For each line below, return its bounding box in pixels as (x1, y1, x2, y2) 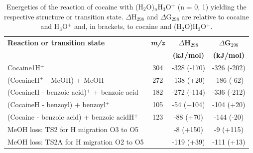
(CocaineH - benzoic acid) (7, 87, 87, 97)
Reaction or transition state (7, 37, 105, 48)
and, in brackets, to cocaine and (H (74, 21, 182, 31)
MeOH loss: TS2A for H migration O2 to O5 (7, 136, 144, 147)
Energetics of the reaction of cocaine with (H (6, 1, 143, 11)
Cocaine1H (7, 62, 41, 72)
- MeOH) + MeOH (46, 74, 104, 85)
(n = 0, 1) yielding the (177, 1, 247, 11)
